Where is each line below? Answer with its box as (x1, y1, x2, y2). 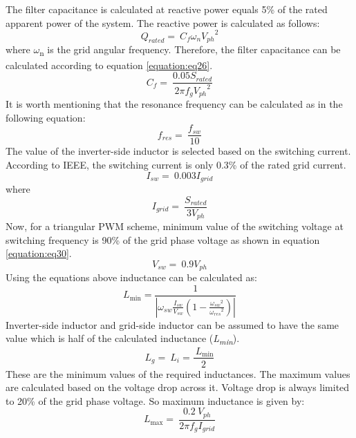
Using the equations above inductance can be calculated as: (6, 270, 257, 285)
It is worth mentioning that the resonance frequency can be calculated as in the (6, 97, 343, 111)
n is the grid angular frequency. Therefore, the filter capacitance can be (39, 42, 341, 59)
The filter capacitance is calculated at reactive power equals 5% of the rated (6, 2, 328, 16)
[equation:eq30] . (6, 246, 72, 260)
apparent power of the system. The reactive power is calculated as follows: (6, 15, 320, 30)
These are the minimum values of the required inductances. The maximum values (6, 366, 350, 381)
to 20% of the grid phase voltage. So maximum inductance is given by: (6, 393, 305, 408)
